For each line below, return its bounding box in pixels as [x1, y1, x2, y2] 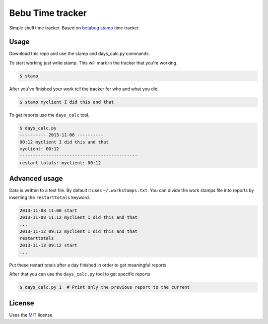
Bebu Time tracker [9, 7, 87, 18]
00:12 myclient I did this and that [19, 139, 109, 145]
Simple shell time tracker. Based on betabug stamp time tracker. [9, 25, 140, 31]
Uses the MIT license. [9, 312, 54, 318]
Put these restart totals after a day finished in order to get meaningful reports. [9, 262, 168, 268]
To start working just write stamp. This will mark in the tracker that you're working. [9, 60, 178, 65]
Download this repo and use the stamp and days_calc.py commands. [9, 51, 150, 57]
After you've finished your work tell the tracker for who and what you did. [9, 86, 159, 92]
